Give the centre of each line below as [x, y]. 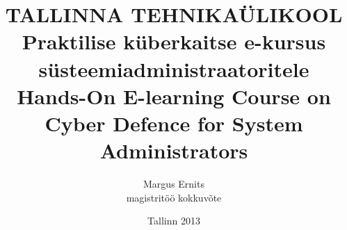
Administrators [174, 150]
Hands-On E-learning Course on [174, 96]
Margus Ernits [174, 184]
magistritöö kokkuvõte [174, 197]
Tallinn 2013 [174, 221]
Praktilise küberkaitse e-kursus [174, 41]
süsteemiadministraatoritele [174, 68]
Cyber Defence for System [174, 123]
